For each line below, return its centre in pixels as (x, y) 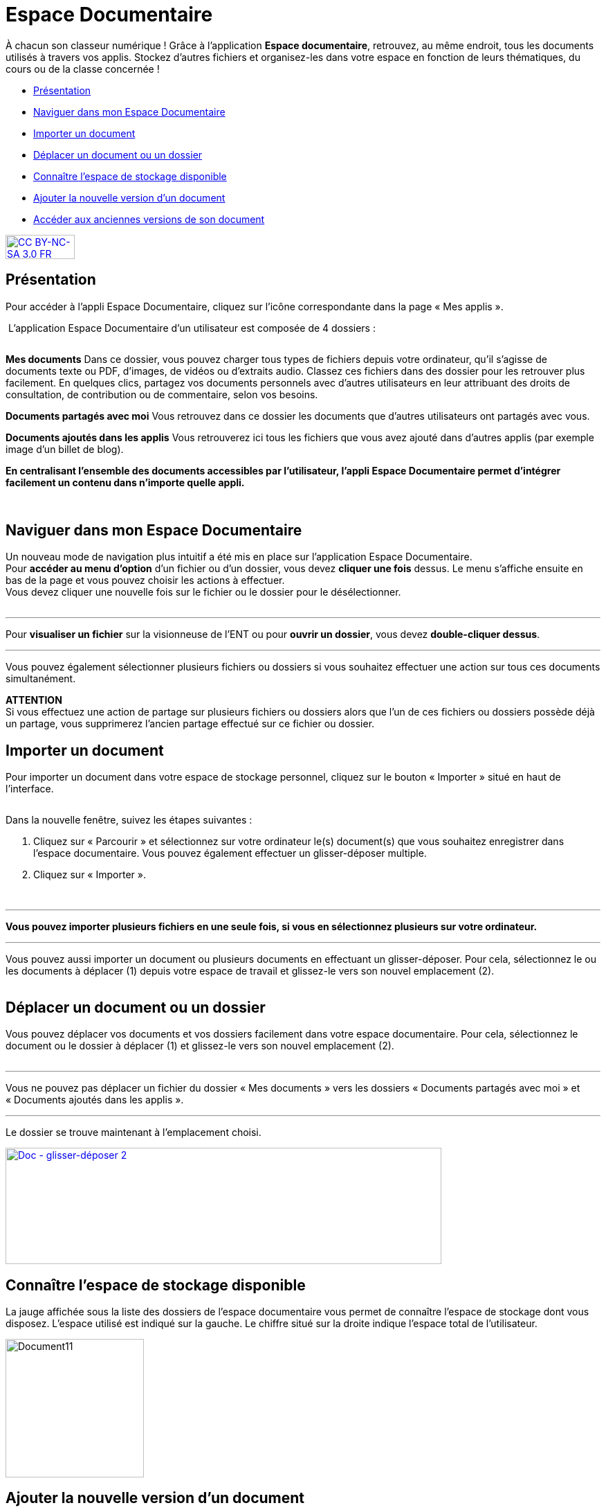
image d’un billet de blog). (65, 449)
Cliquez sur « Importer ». (90, 875)
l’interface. (30, 789)
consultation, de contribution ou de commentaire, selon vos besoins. (162, 394)
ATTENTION (34, 700)
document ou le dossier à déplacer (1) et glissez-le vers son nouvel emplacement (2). (200, 1046)
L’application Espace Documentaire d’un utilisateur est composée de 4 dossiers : (192, 328)
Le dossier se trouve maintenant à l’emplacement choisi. (134, 1132)
